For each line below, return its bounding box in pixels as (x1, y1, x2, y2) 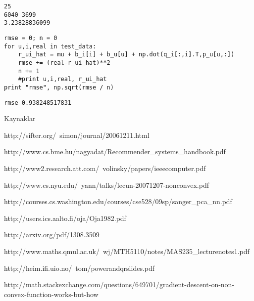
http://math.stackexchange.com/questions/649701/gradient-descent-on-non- (4, 279, 235, 290)
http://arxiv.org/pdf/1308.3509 (4, 229, 100, 240)
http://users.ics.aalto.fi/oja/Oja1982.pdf (4, 213, 126, 223)
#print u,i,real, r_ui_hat (18, 76, 107, 83)
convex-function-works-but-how (4, 289, 99, 299)
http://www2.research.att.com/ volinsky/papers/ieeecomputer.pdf (4, 163, 206, 173)
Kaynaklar (4, 113, 36, 124)
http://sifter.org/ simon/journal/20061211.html (4, 129, 150, 140)
